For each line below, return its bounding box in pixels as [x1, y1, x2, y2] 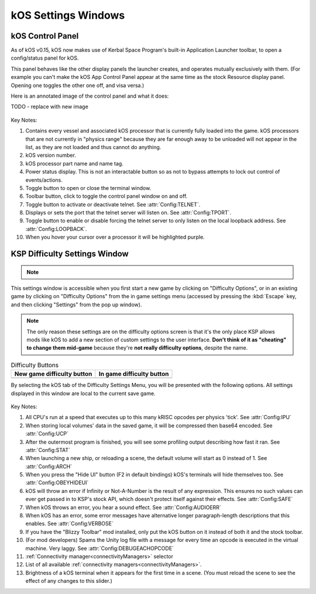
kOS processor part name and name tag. [25, 160, 124, 167]
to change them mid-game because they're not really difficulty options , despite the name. [26, 344, 248, 351]
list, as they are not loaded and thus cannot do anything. [25, 143, 162, 150]
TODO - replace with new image [11, 103, 89, 110]
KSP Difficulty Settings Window [11, 249, 129, 259]
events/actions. [25, 176, 63, 184]
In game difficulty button [98, 370, 169, 378]
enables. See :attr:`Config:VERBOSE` [25, 520, 114, 527]
